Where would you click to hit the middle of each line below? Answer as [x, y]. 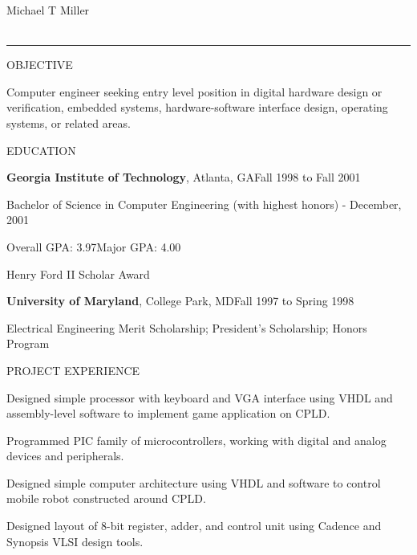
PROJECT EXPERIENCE [73, 370]
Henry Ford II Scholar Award [78, 273]
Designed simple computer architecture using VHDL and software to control [194, 482]
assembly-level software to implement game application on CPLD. [168, 413]
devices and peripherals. [65, 456]
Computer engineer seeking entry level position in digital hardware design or [194, 91]
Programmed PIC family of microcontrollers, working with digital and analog [196, 440]
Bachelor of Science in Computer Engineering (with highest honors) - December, [204, 204]
